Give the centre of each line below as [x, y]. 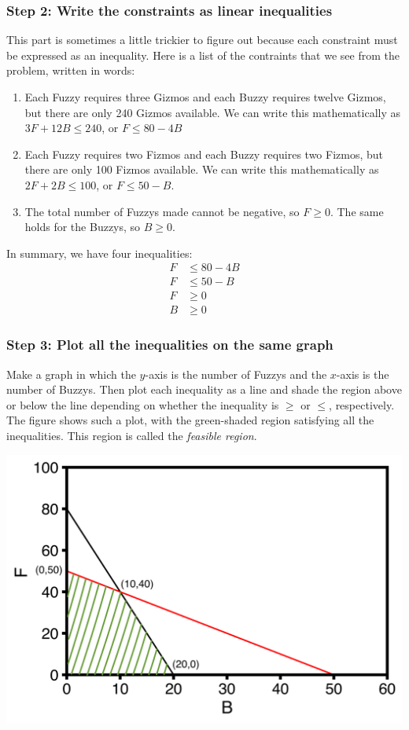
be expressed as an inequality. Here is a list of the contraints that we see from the [203, 55]
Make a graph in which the [71, 374]
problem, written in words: [71, 70]
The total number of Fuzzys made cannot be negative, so [162, 211]
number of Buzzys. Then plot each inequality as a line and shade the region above [204, 389]
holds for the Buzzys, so [83, 227]
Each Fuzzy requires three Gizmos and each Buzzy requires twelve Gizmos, [205, 97]
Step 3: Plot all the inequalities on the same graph [170, 345]
